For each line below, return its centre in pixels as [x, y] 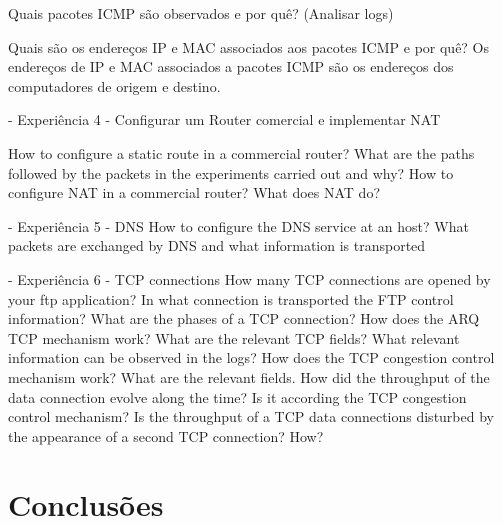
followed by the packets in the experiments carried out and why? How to [231, 172]
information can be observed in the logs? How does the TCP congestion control [251, 357]
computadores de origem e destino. [114, 85]
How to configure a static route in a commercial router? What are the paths [241, 152]
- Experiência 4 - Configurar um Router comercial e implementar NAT [224, 119]
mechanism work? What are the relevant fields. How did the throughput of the [249, 376]
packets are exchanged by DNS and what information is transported [217, 245]
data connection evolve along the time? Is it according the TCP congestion [237, 396]
